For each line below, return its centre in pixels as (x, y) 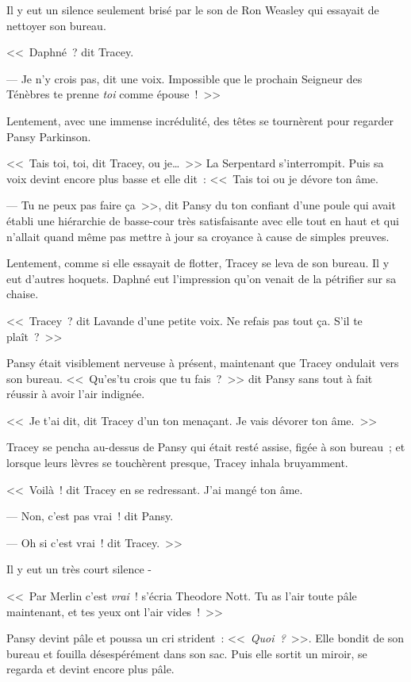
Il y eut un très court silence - (79, 569)
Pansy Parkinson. (49, 136)
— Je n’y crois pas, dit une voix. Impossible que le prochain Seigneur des (184, 78)
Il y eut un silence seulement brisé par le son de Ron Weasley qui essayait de (193, 10)
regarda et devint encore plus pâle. (90, 669)
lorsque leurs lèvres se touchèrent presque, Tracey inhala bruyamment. (177, 463)
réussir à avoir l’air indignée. (76, 394)
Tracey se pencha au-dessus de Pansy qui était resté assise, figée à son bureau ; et (206, 447)
